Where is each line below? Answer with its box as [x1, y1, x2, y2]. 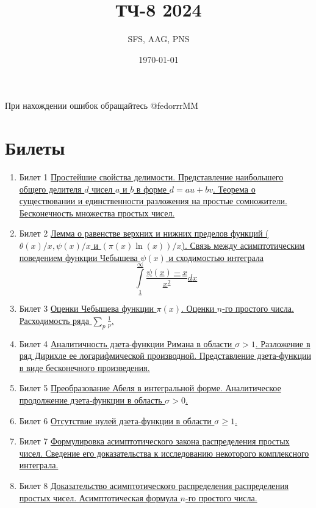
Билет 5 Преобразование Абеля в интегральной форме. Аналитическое [19, 381, 281, 394]
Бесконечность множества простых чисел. [19, 206, 175, 219]
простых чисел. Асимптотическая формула [19, 491, 178, 504]
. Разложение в [255, 337, 311, 350]
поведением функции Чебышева [19, 251, 138, 263]
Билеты [5, 135, 65, 160]
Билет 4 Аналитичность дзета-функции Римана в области [19, 337, 232, 350]
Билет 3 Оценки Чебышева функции [19, 302, 154, 315]
